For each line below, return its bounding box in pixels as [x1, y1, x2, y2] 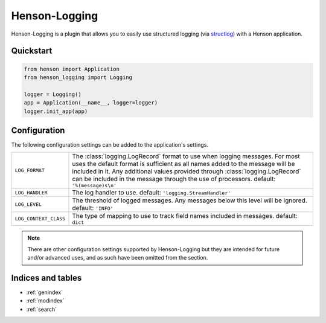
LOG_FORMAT [14, 167, 45, 174]
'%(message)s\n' [72, 182, 117, 189]
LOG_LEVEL [14, 201, 42, 208]
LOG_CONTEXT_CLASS [14, 216, 66, 222]
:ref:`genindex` [26, 289, 63, 296]
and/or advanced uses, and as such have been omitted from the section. [27, 254, 208, 261]
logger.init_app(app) [24, 107, 88, 115]
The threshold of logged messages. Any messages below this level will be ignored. [72, 196, 307, 205]
